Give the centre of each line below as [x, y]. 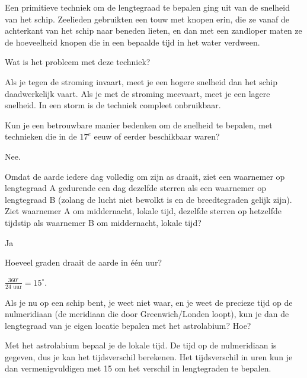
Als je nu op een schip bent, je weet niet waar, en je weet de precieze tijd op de [149, 302]
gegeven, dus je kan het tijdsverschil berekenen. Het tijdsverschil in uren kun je [149, 356]
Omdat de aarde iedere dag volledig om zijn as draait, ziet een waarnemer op [145, 176]
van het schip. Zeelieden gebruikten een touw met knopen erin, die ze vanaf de [147, 19]
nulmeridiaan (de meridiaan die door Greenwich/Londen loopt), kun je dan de [147, 314]
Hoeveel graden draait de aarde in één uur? [83, 262]
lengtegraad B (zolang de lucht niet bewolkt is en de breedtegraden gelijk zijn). [148, 199]
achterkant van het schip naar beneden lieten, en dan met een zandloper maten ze [153, 30]
